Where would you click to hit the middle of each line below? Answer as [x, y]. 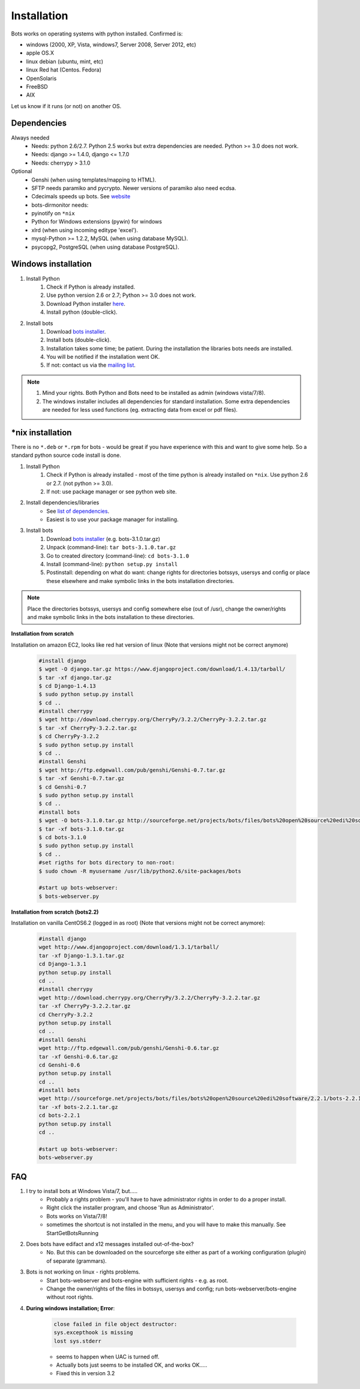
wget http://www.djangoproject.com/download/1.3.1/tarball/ [129, 947]
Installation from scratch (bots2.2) [55, 912]
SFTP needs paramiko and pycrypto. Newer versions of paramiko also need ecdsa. [134, 188]
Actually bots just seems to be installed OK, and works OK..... [132, 1365]
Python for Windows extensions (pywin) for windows [97, 222]
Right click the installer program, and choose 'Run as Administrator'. [130, 1207]
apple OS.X [40, 53]
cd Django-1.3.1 [63, 964]
